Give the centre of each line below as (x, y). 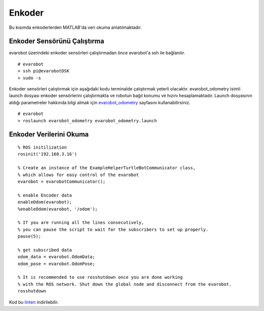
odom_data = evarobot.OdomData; (56, 257)
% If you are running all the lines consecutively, (81, 223)
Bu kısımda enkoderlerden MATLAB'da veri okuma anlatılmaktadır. (75, 27)
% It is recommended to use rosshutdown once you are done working (100, 277)
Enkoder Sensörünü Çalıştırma (57, 41)
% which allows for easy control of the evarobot (78, 175)
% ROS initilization (42, 147)
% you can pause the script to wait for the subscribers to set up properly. (113, 229)
